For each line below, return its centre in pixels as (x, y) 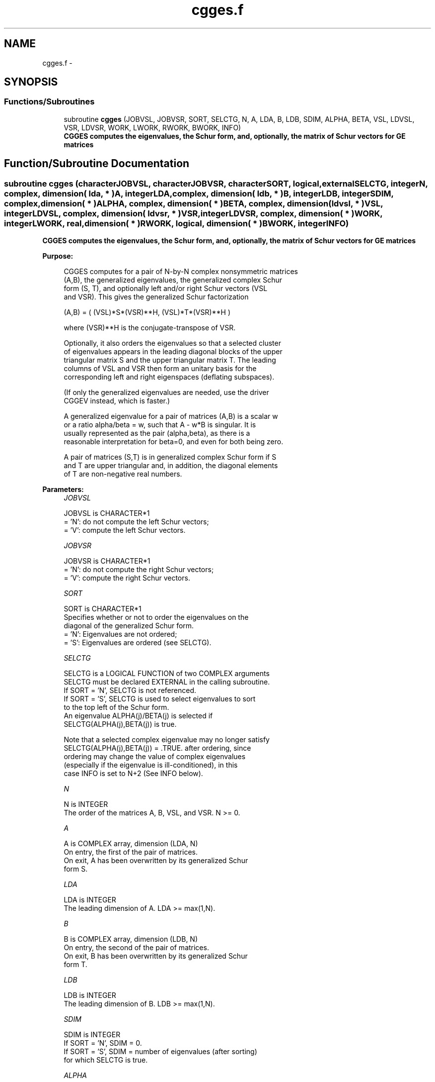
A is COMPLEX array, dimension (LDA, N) (131, 844)
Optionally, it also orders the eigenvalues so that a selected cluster (172, 343)
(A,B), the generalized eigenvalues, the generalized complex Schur (173, 280)
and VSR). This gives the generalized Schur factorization (156, 297)
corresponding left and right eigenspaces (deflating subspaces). (169, 377)
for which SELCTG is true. (106, 1060)
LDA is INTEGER (90, 900)
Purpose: (58, 256)
